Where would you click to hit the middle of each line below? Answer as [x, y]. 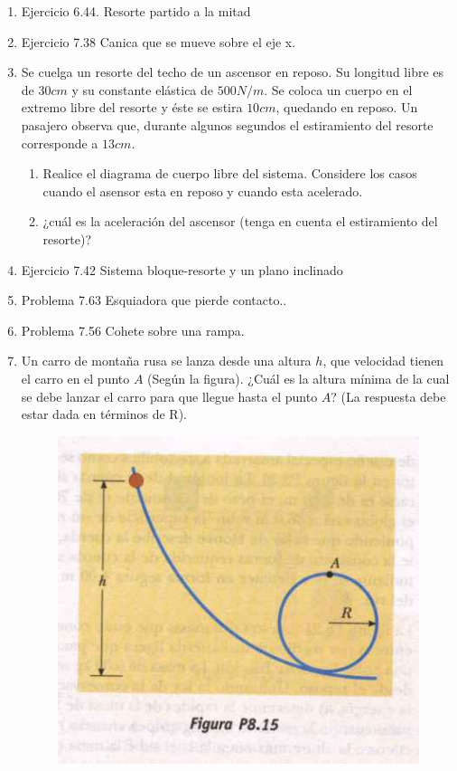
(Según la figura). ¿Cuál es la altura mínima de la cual [298, 378]
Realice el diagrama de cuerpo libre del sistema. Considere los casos [230, 173]
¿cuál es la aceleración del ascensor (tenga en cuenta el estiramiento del [240, 221]
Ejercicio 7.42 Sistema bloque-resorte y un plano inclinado [182, 269]
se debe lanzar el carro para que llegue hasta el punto [169, 396]
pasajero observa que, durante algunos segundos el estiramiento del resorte [227, 124]
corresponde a [60, 143]
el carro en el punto [75, 378]
